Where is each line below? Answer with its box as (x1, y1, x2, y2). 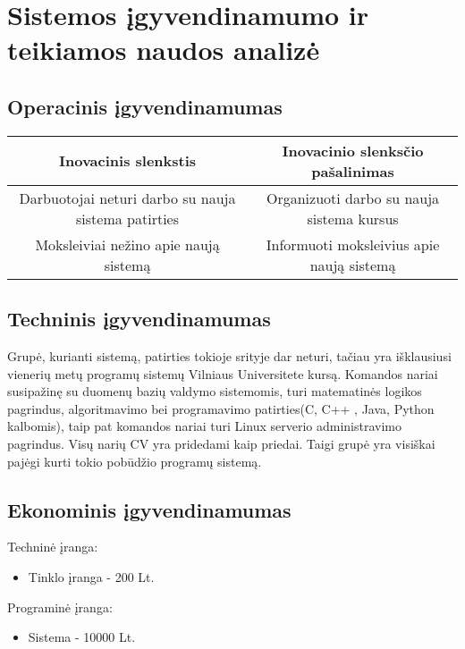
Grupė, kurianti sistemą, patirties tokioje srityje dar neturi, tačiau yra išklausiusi (7, 346, 452, 365)
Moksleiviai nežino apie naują (35, 233, 220, 255)
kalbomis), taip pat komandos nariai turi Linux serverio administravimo (7, 417, 402, 435)
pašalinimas (311, 160, 394, 181)
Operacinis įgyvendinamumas (7, 92, 283, 120)
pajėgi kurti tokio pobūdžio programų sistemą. (7, 451, 262, 470)
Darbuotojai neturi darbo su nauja (19, 187, 236, 208)
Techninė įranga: (7, 537, 98, 556)
